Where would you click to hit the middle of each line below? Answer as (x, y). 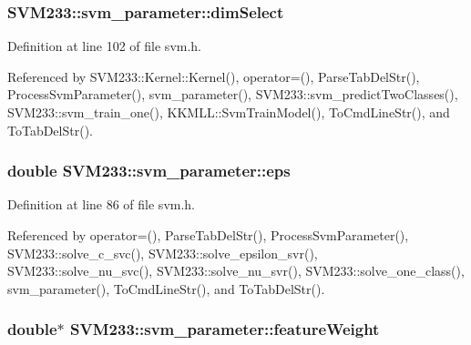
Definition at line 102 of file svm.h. (105, 46)
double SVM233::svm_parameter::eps (149, 171)
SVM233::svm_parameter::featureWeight (225, 329)
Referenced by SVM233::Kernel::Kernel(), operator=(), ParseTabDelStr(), (214, 76)
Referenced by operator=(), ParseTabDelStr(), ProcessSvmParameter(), (208, 235)
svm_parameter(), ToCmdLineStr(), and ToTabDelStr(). (166, 288)
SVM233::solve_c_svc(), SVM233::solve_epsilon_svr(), (163, 253)
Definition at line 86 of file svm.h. (102, 204)
